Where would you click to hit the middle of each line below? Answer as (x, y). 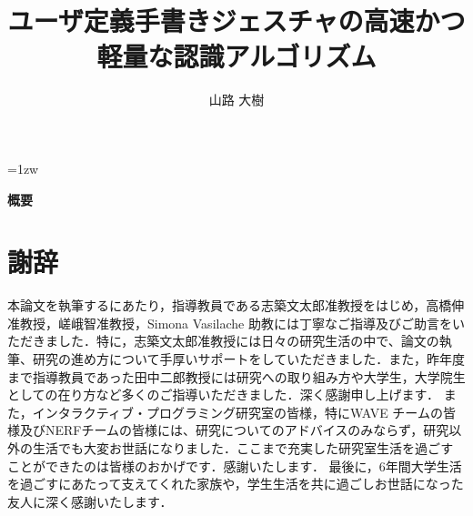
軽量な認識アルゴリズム (236, 56)
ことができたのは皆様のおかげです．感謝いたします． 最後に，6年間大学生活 (235, 465)
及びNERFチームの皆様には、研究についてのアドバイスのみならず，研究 (234, 430)
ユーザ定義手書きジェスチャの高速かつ (236, 20)
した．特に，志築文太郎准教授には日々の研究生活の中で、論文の (248, 341)
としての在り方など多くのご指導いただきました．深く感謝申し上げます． (224, 395)
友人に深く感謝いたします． (90, 501)
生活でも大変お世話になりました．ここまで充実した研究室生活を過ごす (243, 447)
